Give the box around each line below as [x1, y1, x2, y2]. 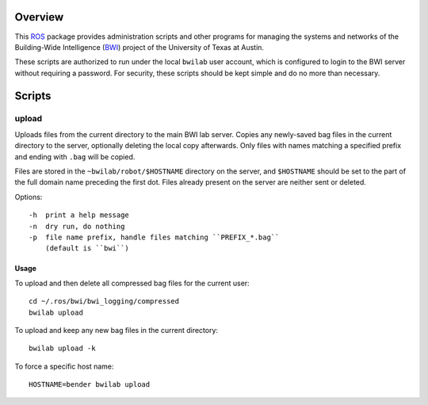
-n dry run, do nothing [29, 222, 125, 231]
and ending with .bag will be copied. [14, 151, 136, 162]
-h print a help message [29, 211, 130, 220]
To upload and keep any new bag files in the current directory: [14, 325, 218, 334]
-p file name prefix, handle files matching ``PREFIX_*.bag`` [29, 232, 280, 242]
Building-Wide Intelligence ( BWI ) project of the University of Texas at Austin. [14, 42, 265, 52]
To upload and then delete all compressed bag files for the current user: [14, 278, 250, 288]
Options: [14, 192, 43, 201]
